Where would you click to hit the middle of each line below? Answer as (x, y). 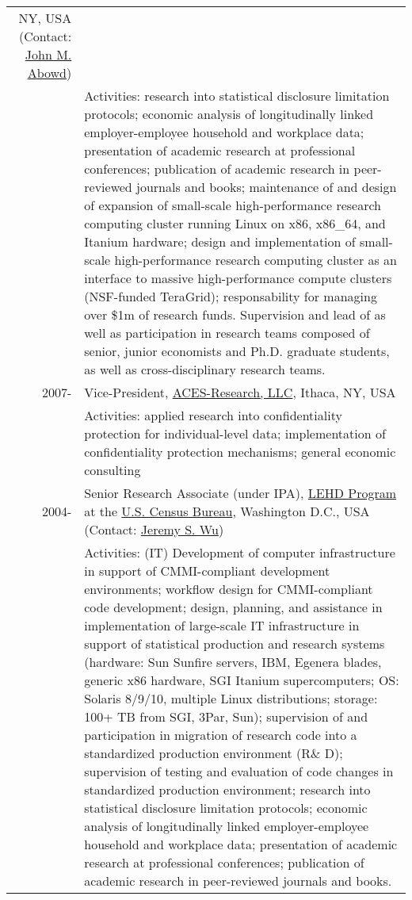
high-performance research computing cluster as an (256, 260)
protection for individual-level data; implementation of (235, 433)
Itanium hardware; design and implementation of (220, 241)
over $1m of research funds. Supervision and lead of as (235, 314)
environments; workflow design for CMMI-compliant (229, 589)
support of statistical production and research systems (235, 643)
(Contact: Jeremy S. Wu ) (154, 529)
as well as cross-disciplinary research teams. (205, 369)
